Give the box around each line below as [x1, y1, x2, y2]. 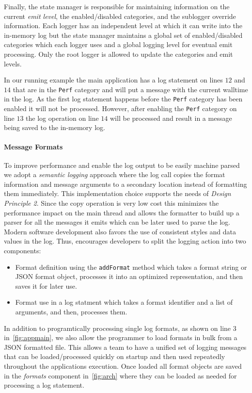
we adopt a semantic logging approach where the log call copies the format [4, 169, 225, 180]
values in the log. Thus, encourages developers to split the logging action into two [4, 236, 246, 246]
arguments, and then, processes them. [15, 307, 127, 317]
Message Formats [4, 141, 63, 151]
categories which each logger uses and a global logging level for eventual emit [4, 39, 233, 49]
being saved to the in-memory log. [4, 122, 105, 132]
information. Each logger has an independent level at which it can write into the [4, 20, 242, 31]
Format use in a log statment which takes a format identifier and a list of [15, 297, 233, 307]
